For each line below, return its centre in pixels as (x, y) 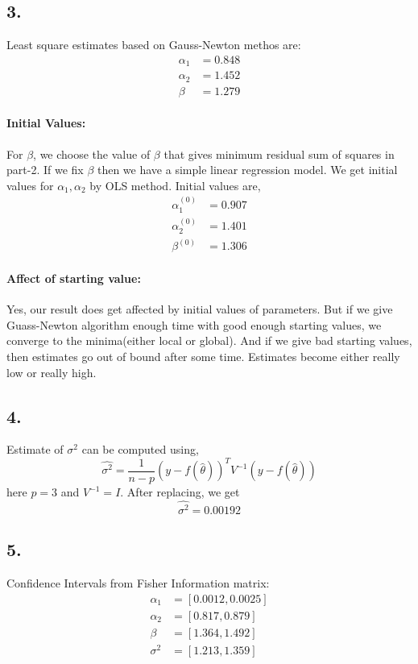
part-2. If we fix (45, 170)
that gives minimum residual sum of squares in (279, 154)
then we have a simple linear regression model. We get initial (247, 170)
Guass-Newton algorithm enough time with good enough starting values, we (194, 324)
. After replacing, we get (180, 492)
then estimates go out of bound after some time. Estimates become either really (203, 356)
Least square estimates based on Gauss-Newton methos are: (154, 45)
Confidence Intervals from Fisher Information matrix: (138, 583)
